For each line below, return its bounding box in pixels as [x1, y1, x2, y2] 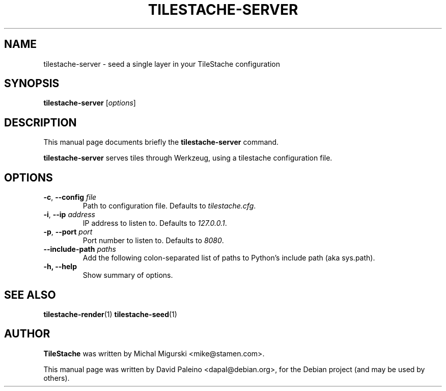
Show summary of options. [82, 271, 173, 280]
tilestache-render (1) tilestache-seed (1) [43, 309, 177, 319]
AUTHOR [4, 327, 50, 341]
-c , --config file [43, 193, 97, 202]
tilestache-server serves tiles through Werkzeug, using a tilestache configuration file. [43, 153, 332, 163]
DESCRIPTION [4, 116, 77, 129]
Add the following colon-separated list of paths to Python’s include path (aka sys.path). [82, 253, 375, 263]
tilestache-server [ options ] [43, 98, 136, 108]
